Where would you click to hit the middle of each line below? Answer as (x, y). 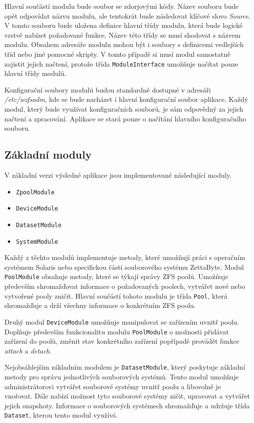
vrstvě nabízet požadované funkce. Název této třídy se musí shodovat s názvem (123, 35)
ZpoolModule (35, 192)
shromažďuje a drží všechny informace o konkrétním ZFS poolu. (100, 305)
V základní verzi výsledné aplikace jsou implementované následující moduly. (118, 175)
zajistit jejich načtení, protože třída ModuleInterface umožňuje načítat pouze (121, 63)
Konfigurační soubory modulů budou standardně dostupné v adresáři (108, 89)
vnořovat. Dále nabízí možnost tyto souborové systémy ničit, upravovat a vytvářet (127, 396)
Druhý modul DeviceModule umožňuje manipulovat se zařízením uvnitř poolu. (122, 321)
